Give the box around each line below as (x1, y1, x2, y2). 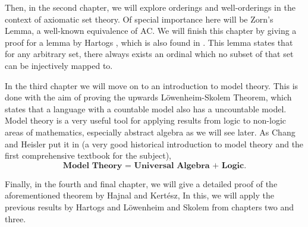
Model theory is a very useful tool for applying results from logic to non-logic (5, 114, 287, 127)
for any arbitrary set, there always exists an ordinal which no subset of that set (5, 48, 294, 60)
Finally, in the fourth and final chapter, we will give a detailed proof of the (5, 177, 278, 190)
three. (5, 212, 26, 225)
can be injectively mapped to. (5, 59, 113, 71)
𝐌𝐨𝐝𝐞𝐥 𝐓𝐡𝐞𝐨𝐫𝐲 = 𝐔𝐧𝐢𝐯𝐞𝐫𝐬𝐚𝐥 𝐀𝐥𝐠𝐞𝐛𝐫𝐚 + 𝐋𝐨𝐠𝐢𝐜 (62, 161, 244, 170)
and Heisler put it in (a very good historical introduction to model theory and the (5, 137, 304, 150)
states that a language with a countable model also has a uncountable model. (5, 102, 287, 115)
